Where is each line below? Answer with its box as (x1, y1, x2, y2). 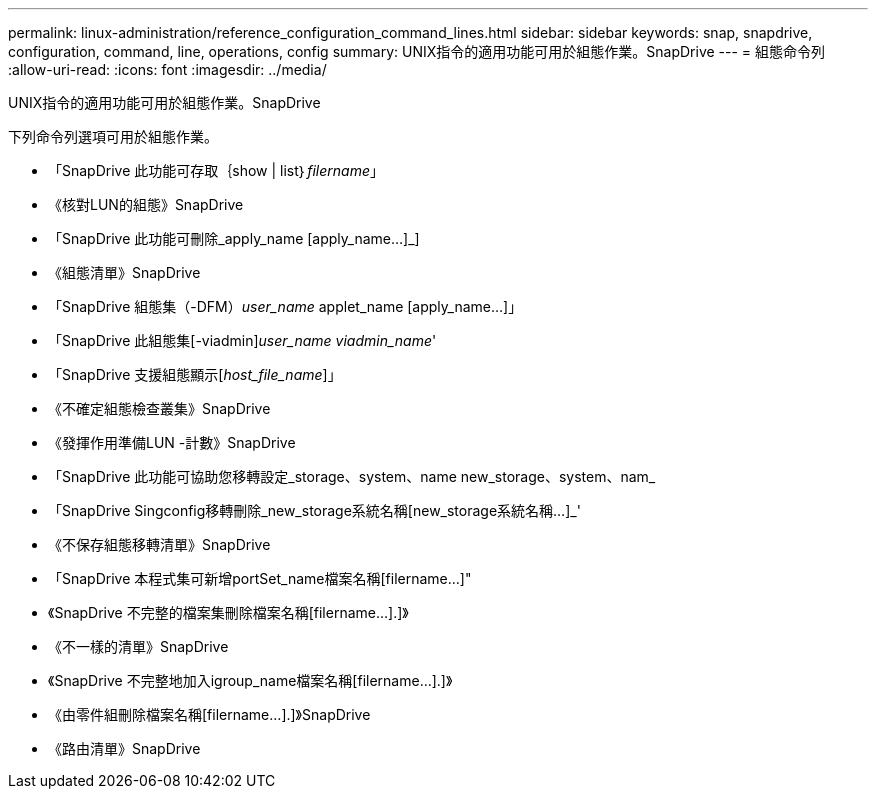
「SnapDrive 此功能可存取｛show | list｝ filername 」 (48, 162, 384, 179)
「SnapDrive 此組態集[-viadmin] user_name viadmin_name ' (48, 332, 437, 349)
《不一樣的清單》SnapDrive (48, 638, 229, 655)
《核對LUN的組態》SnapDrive (48, 196, 244, 213)
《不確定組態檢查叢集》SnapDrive (48, 400, 271, 417)
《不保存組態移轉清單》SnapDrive (48, 536, 271, 553)
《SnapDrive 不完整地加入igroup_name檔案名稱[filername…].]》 (48, 672, 453, 689)
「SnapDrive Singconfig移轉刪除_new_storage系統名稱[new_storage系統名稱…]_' (48, 502, 581, 519)
